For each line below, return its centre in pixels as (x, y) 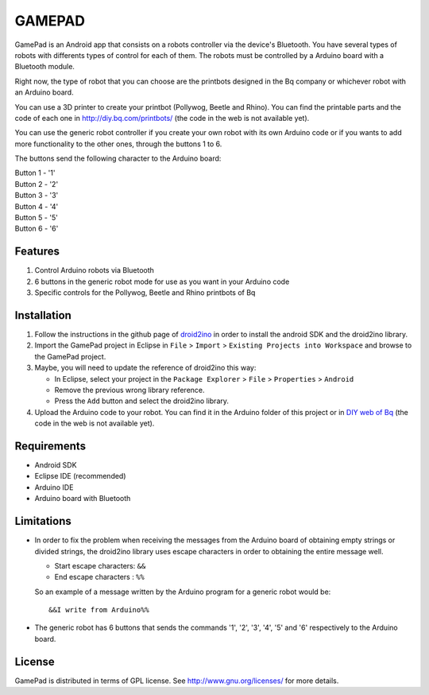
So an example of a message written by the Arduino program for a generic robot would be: (183, 592)
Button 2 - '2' (37, 184)
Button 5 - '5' (37, 218)
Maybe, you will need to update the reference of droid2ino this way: (145, 368)
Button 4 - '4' (37, 206)
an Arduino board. (44, 92)
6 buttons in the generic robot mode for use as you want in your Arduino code (162, 281)
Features (37, 252)
